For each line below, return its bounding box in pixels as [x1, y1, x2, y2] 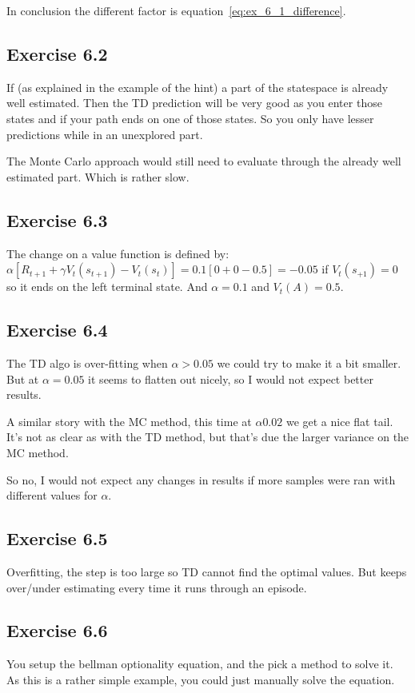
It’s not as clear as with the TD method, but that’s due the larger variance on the [6, 428, 409, 445]
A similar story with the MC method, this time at [6, 412, 252, 429]
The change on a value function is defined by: [6, 245, 229, 261]
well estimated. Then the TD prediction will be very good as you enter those [6, 94, 382, 111]
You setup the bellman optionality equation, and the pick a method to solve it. [6, 655, 393, 672]
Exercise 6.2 [6, 41, 108, 66]
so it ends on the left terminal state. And [6, 278, 208, 295]
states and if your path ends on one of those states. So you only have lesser [6, 110, 374, 126]
